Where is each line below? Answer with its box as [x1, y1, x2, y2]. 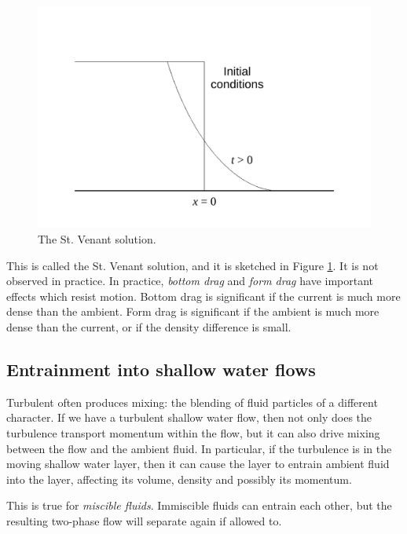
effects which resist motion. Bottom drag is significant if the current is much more [6, 287, 401, 304]
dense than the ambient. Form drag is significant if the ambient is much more [6, 303, 379, 320]
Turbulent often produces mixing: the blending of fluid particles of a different [6, 393, 378, 410]
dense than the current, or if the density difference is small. [6, 318, 291, 335]
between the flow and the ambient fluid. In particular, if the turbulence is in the [6, 440, 392, 456]
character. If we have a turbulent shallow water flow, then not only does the [6, 409, 372, 426]
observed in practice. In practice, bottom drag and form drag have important [6, 272, 374, 289]
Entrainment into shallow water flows [6, 357, 316, 381]
